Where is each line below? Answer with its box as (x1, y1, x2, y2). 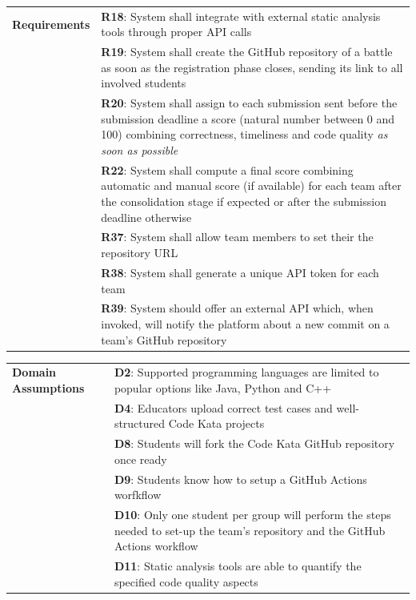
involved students (101, 74, 186, 91)
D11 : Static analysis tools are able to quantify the (114, 558, 362, 574)
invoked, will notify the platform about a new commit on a (101, 315, 390, 332)
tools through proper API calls (101, 23, 252, 40)
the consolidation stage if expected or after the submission (101, 193, 386, 210)
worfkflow (114, 486, 162, 503)
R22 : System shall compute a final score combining (101, 161, 354, 178)
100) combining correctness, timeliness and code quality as (101, 126, 388, 143)
